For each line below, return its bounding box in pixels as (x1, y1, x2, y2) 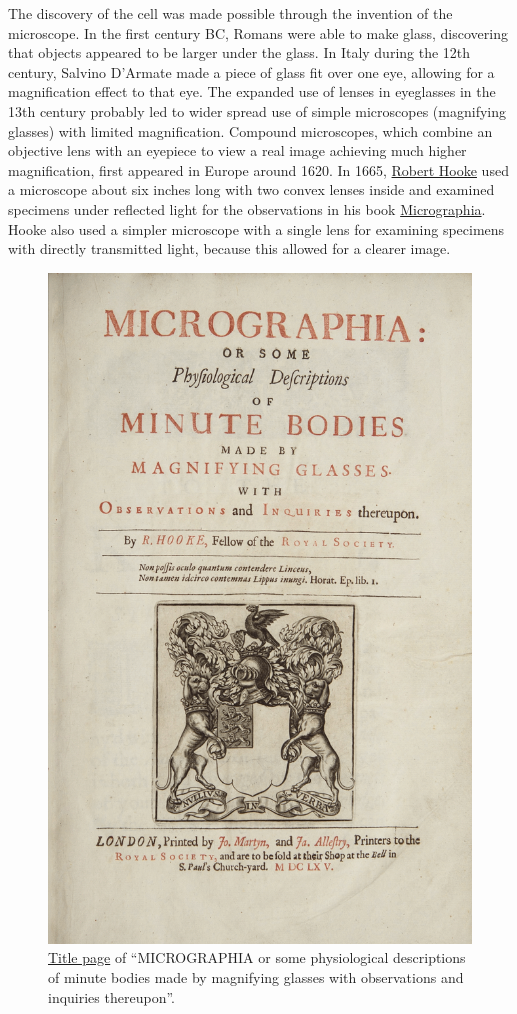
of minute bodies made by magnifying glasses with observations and (48, 966, 464, 987)
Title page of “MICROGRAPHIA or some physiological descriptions (48, 947, 466, 968)
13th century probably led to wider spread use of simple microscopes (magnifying (8, 100, 506, 121)
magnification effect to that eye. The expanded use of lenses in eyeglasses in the (8, 81, 496, 102)
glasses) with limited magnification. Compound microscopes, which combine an (8, 120, 493, 141)
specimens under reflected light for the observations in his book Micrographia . (8, 198, 486, 219)
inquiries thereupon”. (48, 986, 175, 1007)
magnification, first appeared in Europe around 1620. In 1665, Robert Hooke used (8, 159, 509, 180)
